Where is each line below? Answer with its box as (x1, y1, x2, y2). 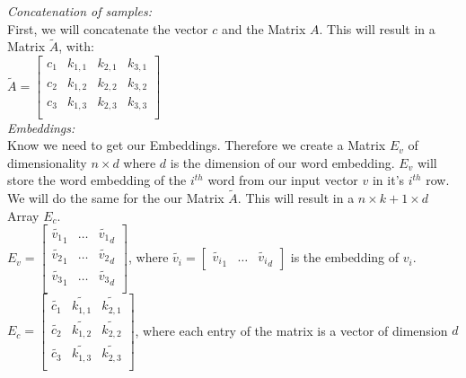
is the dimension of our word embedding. (170, 153, 395, 171)
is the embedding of (290, 248, 400, 267)
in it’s (372, 171, 405, 189)
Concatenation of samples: (7, 2, 153, 20)
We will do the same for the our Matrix (7, 189, 224, 207)
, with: (58, 37, 94, 56)
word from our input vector (207, 171, 358, 189)
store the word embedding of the (7, 171, 187, 189)
